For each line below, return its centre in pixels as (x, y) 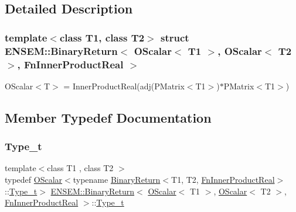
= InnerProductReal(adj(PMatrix (124, 86)
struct (175, 37)
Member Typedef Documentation (108, 117)
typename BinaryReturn (117, 180)
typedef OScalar (34, 180)
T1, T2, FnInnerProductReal (223, 180)
